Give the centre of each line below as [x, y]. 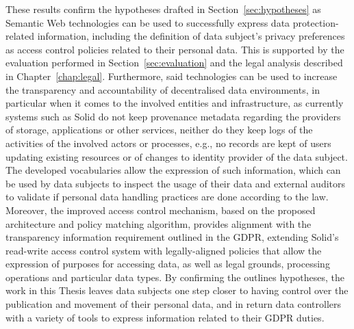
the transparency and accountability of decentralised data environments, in [163, 89]
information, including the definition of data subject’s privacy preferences [191, 36]
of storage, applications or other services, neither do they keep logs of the [159, 130]
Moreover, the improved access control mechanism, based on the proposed [161, 210]
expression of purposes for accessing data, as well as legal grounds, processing [168, 264]
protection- [316, 22]
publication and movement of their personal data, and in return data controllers [174, 304]
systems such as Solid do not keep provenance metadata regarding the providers [173, 116]
